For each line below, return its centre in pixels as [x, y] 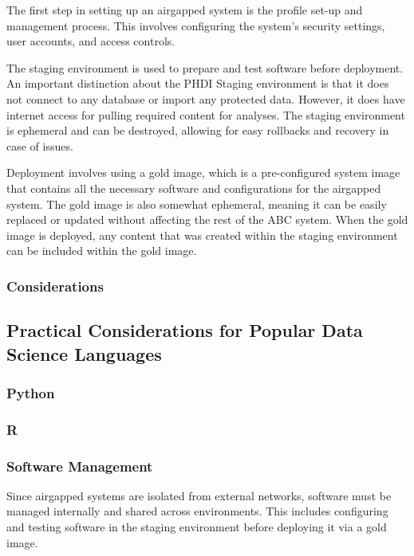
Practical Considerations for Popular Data [185, 330]
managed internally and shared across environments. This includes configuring [197, 511]
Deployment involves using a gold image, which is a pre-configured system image [203, 172]
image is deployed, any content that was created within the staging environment [202, 235]
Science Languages [84, 353]
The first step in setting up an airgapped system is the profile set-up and [185, 10]
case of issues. [40, 145]
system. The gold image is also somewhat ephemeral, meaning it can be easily [197, 204]
